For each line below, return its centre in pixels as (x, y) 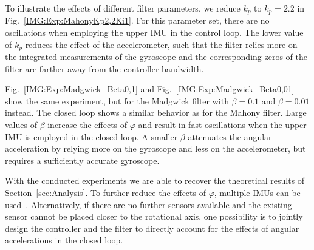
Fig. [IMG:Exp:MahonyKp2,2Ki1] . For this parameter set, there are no (137, 20)
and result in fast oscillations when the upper (222, 125)
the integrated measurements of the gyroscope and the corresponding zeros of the (156, 57)
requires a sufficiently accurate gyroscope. (82, 160)
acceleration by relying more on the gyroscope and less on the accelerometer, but (155, 148)
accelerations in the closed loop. (64, 240)
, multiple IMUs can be (257, 193)
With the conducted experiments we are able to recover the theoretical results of (155, 181)
